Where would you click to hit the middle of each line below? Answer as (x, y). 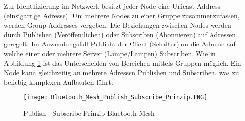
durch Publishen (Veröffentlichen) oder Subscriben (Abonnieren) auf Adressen (120, 34)
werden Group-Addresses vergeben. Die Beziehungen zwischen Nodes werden (118, 25)
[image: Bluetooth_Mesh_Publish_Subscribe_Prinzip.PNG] (115, 98)
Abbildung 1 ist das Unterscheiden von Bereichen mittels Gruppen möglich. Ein (122, 63)
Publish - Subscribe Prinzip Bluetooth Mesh (89, 113)
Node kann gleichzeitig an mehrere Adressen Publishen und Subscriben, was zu (122, 72)
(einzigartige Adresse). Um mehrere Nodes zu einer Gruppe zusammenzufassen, (122, 15)
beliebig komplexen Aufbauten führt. (58, 82)
